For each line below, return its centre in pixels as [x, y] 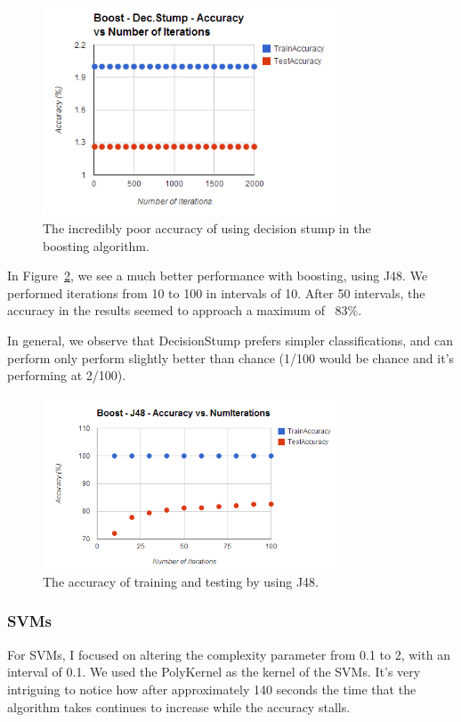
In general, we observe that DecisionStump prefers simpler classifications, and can [230, 340]
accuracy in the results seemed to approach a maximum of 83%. [185, 310]
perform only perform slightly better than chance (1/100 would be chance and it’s [231, 357]
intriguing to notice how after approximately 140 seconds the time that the [212, 689]
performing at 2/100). [67, 375]
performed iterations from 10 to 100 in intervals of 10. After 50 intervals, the [216, 292]
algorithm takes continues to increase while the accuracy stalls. [179, 706]
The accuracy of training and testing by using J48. [181, 581]
